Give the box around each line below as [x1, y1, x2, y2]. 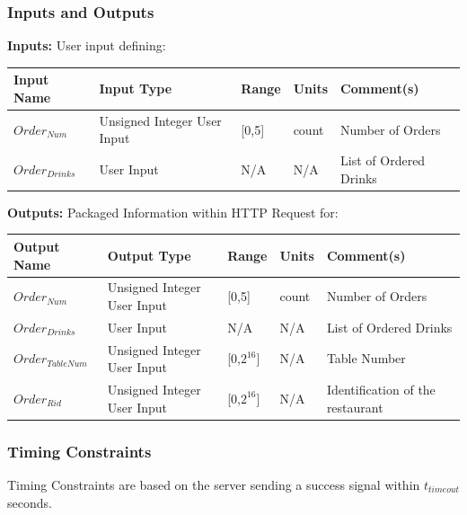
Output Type [107, 245, 191, 264]
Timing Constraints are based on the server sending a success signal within [7, 475, 420, 494]
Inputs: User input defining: [7, 36, 166, 55]
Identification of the [326, 380, 436, 399]
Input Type [99, 79, 172, 98]
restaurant [326, 397, 383, 416]
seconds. [7, 493, 52, 511]
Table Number [326, 349, 406, 368]
